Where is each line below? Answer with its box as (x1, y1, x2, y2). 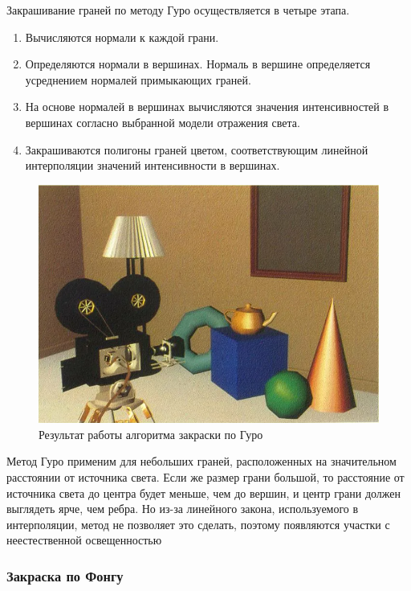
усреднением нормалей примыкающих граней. (25, 71, 251, 88)
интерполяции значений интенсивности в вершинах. (25, 157, 280, 174)
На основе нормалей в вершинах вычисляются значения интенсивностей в (25, 98, 389, 115)
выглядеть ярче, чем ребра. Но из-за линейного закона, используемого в (6, 500, 359, 517)
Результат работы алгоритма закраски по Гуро (39, 425, 263, 442)
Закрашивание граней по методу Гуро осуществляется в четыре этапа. (6, 2, 350, 18)
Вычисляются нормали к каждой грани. (25, 28, 219, 45)
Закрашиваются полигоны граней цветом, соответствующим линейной (25, 141, 368, 158)
